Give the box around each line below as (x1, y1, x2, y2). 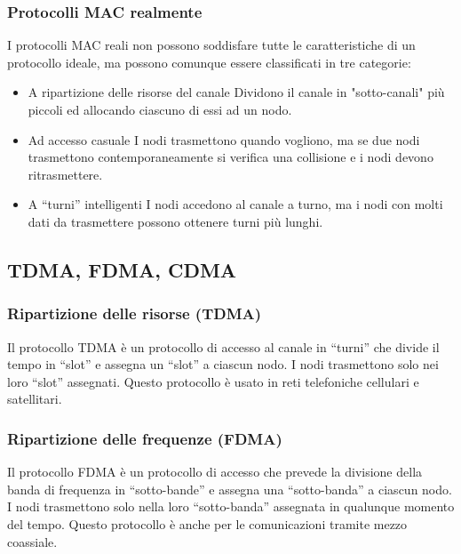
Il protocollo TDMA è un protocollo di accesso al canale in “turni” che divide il (7, 337, 440, 356)
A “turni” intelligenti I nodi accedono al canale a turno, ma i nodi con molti (28, 195, 443, 213)
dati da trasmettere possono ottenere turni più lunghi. (28, 212, 323, 230)
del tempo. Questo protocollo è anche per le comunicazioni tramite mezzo (7, 514, 408, 533)
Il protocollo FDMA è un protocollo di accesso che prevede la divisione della (7, 462, 423, 481)
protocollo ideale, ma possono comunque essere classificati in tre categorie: (7, 52, 411, 71)
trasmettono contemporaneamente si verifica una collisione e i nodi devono (28, 148, 433, 166)
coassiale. (7, 532, 58, 550)
